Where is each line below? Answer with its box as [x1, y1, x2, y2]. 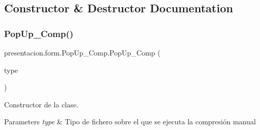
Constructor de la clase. [4, 99, 78, 109]
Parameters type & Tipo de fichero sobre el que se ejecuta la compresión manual [4, 116, 256, 127]
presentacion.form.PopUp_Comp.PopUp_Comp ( [4, 47, 161, 58]
